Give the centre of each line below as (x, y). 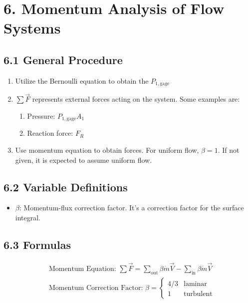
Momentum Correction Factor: (96, 288)
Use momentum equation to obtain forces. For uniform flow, (107, 150)
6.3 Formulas (37, 245)
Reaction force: (50, 133)
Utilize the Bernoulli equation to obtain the (82, 80)
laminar (195, 284)
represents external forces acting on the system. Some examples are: (136, 99)
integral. (28, 218)
